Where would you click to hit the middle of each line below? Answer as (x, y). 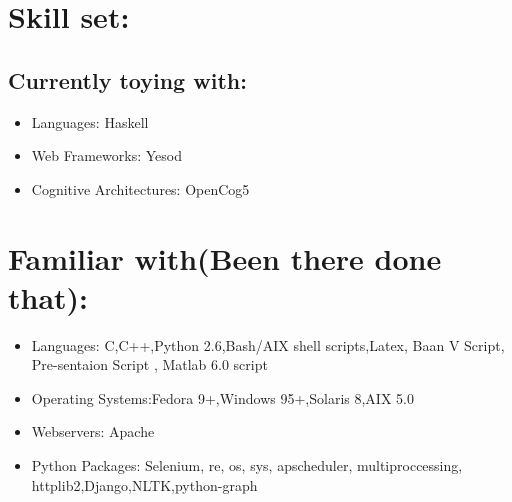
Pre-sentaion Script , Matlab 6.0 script (149, 364)
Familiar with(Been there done (225, 257)
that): (48, 296)
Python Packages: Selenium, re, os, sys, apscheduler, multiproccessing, (247, 465)
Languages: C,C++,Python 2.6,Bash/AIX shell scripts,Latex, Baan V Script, (268, 344)
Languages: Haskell (90, 121)
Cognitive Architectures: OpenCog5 (140, 188)
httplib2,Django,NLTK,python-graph (144, 484)
